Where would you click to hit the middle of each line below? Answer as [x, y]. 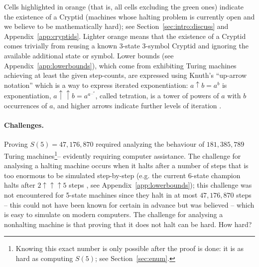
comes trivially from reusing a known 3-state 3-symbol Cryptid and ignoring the [126, 46]
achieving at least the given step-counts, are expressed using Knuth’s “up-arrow [126, 75]
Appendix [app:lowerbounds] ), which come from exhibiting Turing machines [120, 65]
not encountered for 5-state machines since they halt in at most [101, 195]
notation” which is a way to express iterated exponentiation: [96, 85]
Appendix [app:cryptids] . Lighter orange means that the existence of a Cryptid [125, 36]
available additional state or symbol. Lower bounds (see [89, 55]
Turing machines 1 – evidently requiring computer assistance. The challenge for [123, 155]
